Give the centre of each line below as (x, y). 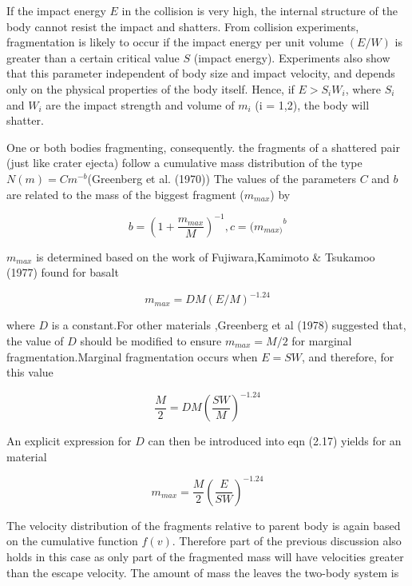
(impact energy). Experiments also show (292, 57)
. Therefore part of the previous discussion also (287, 541)
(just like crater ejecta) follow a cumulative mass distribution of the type (184, 163)
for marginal (322, 340)
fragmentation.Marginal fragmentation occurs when (132, 356)
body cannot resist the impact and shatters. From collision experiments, (183, 26)
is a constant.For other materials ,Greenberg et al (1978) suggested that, (229, 325)
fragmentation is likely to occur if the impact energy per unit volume (175, 42)
